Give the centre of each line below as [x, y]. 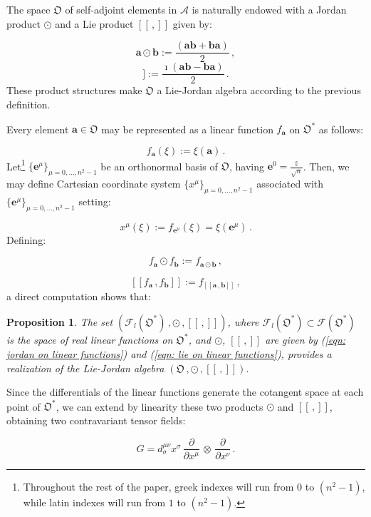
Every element [38, 128]
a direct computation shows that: [79, 296]
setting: [95, 201]
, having [246, 166]
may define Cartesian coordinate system [94, 184]
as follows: [341, 128]
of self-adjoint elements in [121, 9]
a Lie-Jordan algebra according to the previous [259, 90]
